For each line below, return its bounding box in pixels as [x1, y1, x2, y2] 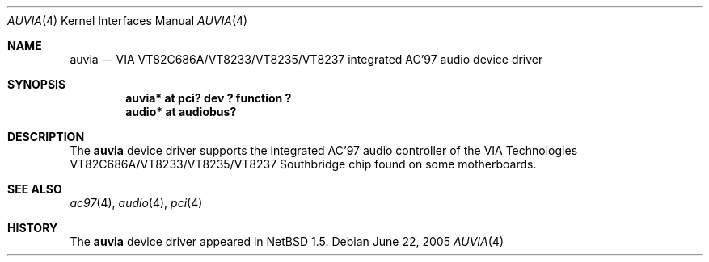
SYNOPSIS [7, 77, 66, 91]
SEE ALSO [7, 182, 62, 196]
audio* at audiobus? [125, 105, 237, 119]
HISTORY [7, 221, 58, 235]
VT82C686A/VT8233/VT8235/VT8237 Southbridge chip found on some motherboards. [70, 157, 537, 171]
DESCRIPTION [7, 130, 85, 143]
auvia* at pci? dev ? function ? [125, 91, 292, 105]
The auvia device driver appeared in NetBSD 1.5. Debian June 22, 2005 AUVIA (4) [70, 235, 504, 248]
